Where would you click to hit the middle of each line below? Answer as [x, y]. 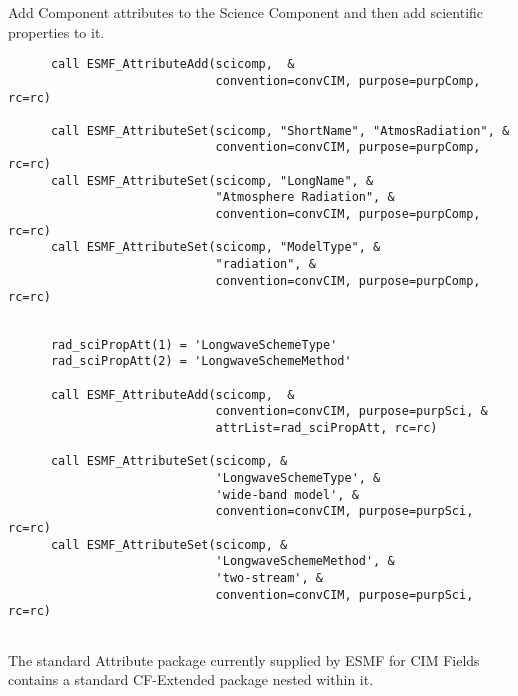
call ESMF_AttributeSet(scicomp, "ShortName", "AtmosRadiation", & [280, 130]
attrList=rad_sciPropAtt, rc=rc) [326, 427]
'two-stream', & [269, 577]
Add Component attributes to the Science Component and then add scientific [246, 12]
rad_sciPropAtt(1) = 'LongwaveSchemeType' [194, 344]
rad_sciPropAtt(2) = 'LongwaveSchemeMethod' [201, 361]
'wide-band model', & [287, 494]
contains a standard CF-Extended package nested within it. [191, 679]
